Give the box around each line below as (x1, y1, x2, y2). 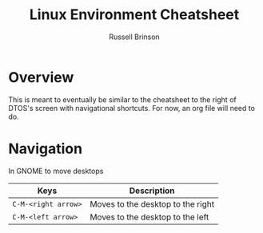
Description (129, 185, 175, 196)
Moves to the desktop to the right (90, 198, 214, 209)
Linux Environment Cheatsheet (29, 6, 240, 24)
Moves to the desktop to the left (90, 211, 209, 223)
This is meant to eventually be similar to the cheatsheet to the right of (8, 94, 237, 105)
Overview (8, 68, 74, 86)
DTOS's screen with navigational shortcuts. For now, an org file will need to (8, 103, 256, 113)
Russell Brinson (109, 32, 160, 41)
